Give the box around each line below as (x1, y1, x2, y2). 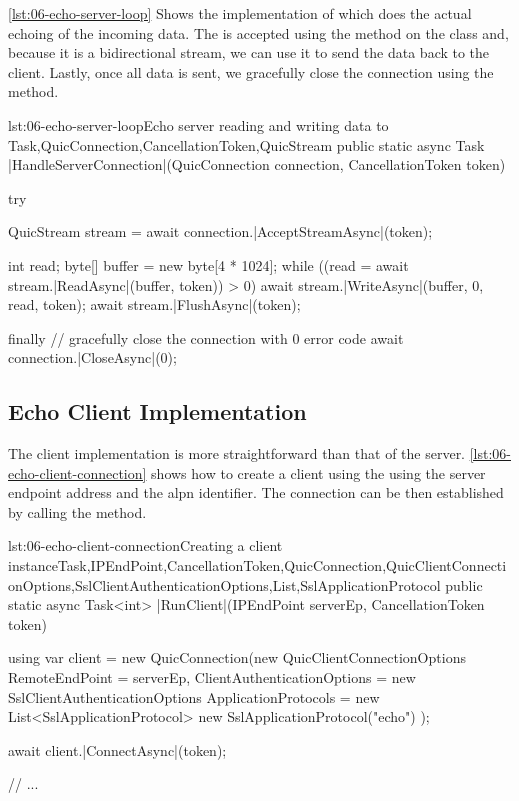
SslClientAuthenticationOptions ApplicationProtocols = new (8, 686, 380, 707)
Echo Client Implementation (8, 396, 307, 427)
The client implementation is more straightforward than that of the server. (8, 443, 466, 464)
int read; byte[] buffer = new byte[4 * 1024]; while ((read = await (8, 254, 409, 275)
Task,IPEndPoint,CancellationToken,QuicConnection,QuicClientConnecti (57, 555, 507, 576)
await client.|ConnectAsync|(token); (8, 739, 227, 760)
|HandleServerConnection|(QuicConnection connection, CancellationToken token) (8, 154, 506, 175)
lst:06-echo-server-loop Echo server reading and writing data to (8, 114, 389, 135)
